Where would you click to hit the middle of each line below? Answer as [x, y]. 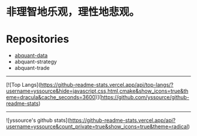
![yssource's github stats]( [38, 120]
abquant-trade [32, 68]
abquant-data [31, 56]
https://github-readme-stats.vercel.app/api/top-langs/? [107, 85]
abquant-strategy [36, 62]
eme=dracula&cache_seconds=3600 [51, 97]
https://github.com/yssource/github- [145, 97]
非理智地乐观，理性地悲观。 [73, 12]
